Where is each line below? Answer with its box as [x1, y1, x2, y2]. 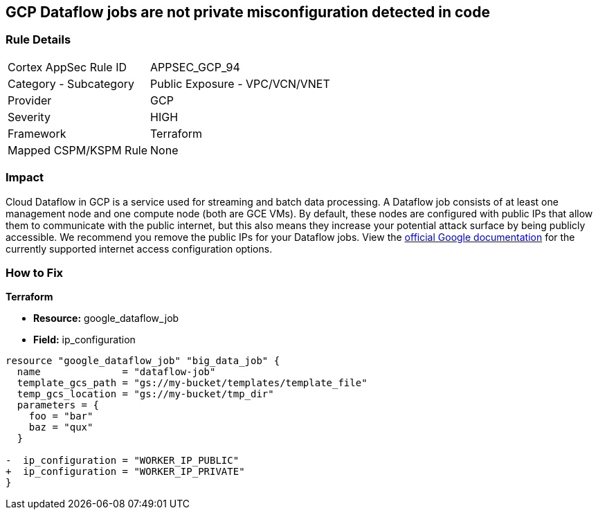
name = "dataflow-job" [17, 366, 216, 378]
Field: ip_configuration [33, 334, 136, 346]
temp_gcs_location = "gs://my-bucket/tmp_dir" [17, 388, 274, 400]
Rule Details [6, 33, 71, 47]
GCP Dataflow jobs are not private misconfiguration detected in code [6, 3, 490, 21]
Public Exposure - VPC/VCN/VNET [150, 76, 330, 91]
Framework [8, 126, 66, 141]
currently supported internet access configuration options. [6, 242, 273, 255]
